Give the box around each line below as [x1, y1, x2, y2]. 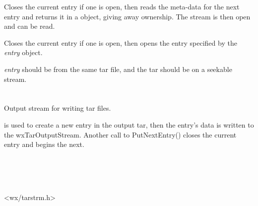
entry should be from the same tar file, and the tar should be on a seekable [4, 64, 232, 74]
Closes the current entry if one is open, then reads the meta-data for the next [4, 1, 240, 11]
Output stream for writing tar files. [4, 103, 111, 113]
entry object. [4, 47, 43, 58]
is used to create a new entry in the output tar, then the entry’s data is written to [4, 119, 254, 130]
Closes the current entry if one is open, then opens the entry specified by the [4, 37, 237, 48]
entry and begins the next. [4, 139, 84, 149]
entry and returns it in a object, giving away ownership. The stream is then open [4, 11, 251, 21]
